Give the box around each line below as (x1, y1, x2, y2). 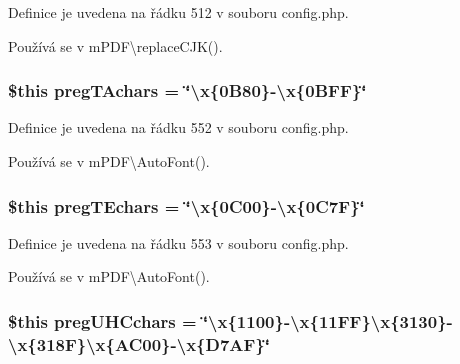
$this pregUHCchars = (8, 308, 197, 333)
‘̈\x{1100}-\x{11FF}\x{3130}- (202, 308, 453, 333)
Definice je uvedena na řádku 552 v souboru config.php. (8, 117, 349, 138)
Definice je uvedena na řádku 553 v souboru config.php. (8, 232, 349, 253)
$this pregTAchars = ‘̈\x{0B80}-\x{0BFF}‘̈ (8, 78, 367, 103)
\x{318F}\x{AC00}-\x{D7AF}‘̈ (8, 331, 270, 356)
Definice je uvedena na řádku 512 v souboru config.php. (8, 2, 349, 22)
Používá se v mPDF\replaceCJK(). (8, 35, 223, 56)
